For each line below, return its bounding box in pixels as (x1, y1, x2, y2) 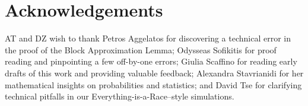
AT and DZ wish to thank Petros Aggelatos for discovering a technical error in (5, 32, 291, 44)
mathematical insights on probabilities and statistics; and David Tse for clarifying (5, 78, 302, 91)
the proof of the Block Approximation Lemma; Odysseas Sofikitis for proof (5, 43, 277, 56)
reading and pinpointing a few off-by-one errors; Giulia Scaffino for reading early (5, 55, 297, 68)
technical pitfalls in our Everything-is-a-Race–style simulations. (5, 90, 234, 102)
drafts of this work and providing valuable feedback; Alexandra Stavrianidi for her (5, 66, 304, 79)
